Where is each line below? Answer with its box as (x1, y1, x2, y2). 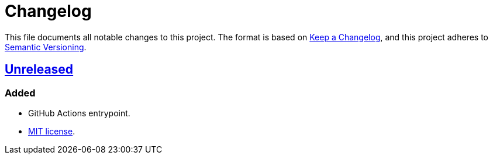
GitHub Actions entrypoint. (28, 108, 130, 118)
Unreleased (5, 62, 74, 77)
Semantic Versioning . (5, 42, 87, 52)
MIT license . (28, 126, 75, 136)
